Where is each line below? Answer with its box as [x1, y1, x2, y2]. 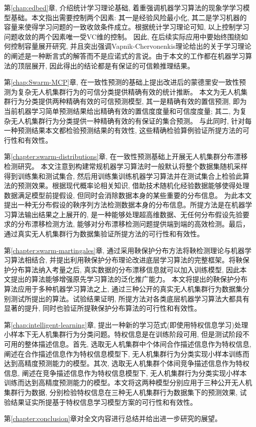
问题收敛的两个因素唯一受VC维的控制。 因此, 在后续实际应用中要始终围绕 [4, 31, 241, 41]
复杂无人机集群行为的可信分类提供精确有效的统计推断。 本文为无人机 [17, 86, 241, 97]
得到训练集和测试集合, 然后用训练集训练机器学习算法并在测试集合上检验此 [4, 170, 243, 181]
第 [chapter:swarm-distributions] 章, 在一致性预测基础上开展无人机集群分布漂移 [4, 151, 248, 162]
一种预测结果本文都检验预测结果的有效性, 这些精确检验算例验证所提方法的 [4, 125, 243, 135]
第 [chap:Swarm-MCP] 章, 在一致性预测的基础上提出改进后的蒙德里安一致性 [4, 77, 239, 87]
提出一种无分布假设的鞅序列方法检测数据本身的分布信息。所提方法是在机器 [4, 199, 245, 210]
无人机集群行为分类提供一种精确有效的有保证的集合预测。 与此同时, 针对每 [10, 115, 252, 126]
